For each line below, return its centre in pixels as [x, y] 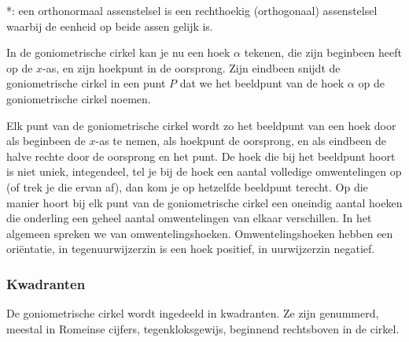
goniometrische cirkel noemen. [79, 98]
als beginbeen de [46, 141]
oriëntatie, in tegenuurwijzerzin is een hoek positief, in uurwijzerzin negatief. [191, 249]
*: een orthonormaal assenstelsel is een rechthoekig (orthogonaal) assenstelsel [192, 10]
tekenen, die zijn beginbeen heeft [323, 52]
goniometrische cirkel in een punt [86, 83]
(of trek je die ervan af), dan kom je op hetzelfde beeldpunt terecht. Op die [187, 186]
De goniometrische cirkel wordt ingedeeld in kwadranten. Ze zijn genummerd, [193, 313]
